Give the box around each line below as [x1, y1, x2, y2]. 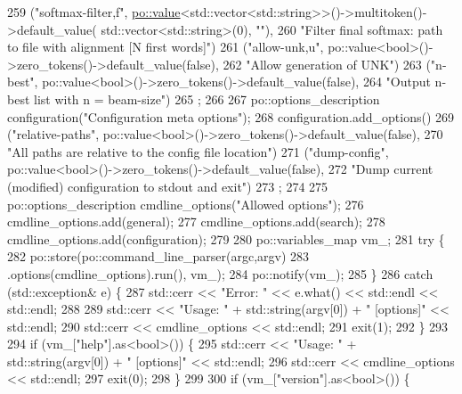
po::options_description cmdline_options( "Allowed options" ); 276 [7, 194, 364, 213]
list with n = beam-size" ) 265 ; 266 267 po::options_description [34, 89, 380, 108]
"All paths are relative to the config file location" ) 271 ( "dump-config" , [7, 142, 389, 160]
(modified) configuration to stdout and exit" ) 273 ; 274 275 [7, 176, 328, 195]
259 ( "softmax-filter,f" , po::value [7, 3, 181, 21]
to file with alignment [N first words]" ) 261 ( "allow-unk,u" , [7, 37, 324, 56]
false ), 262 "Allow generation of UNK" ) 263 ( [186, 54, 431, 73]
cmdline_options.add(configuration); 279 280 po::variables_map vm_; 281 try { [7, 229, 445, 248]
